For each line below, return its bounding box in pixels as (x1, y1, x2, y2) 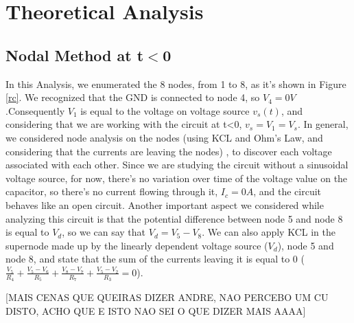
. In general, (297, 117, 349, 131)
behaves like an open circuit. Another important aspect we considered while (5, 197, 324, 212)
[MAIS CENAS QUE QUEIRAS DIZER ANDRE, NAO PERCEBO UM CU (5, 290, 329, 304)
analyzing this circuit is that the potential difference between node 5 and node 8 (5, 211, 343, 225)
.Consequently (5, 103, 65, 118)
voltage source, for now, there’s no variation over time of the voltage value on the (5, 170, 348, 185)
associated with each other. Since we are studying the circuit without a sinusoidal (5, 157, 349, 172)
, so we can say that (62, 225, 146, 239)
